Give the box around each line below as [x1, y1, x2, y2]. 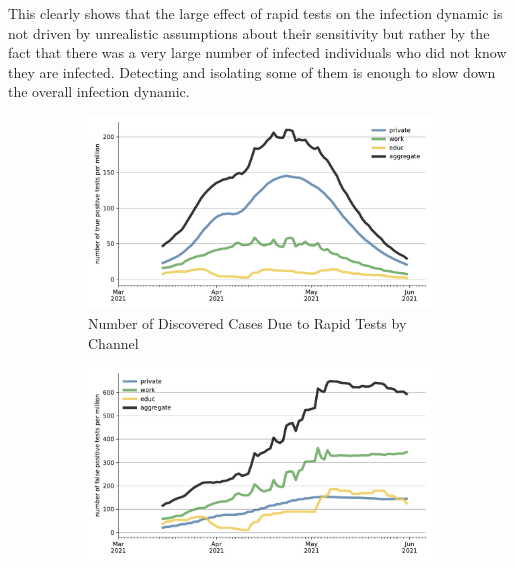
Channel [88, 332, 139, 353]
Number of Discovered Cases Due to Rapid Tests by [88, 313, 407, 334]
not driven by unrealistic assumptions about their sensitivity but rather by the [8, 22, 490, 43]
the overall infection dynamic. [8, 81, 190, 102]
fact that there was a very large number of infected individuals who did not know [8, 42, 507, 63]
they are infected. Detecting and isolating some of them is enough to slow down [8, 61, 496, 82]
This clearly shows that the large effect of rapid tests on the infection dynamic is [8, 3, 503, 23]
